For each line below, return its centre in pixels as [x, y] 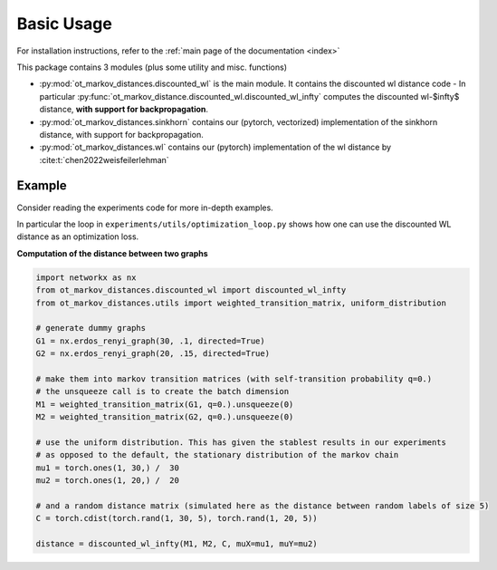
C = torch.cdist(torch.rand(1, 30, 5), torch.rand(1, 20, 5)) [177, 518]
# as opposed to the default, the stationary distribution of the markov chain [217, 455]
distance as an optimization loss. [78, 237]
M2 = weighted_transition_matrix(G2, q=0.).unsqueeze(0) [165, 417]
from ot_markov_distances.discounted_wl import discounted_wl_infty [191, 290]
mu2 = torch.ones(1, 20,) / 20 [108, 480]
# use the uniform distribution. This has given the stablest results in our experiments [241, 442]
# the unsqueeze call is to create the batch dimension [162, 391]
